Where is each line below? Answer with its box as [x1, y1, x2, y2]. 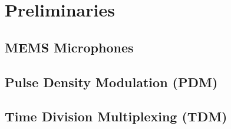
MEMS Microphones [5, 38, 134, 56]
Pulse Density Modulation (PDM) [5, 72, 218, 91]
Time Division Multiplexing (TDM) [5, 107, 227, 125]
